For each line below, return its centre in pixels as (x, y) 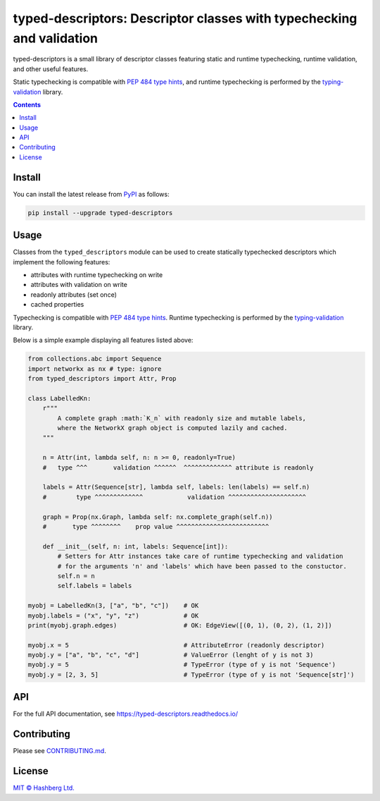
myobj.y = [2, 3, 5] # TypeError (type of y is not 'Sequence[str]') (191, 674)
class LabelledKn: (59, 398)
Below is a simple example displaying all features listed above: (103, 340)
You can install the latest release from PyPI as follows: (91, 194)
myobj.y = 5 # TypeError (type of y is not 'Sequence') (182, 665)
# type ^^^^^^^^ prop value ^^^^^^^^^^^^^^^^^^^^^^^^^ (156, 526)
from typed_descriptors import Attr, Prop (102, 379)
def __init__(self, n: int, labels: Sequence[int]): (135, 546)
